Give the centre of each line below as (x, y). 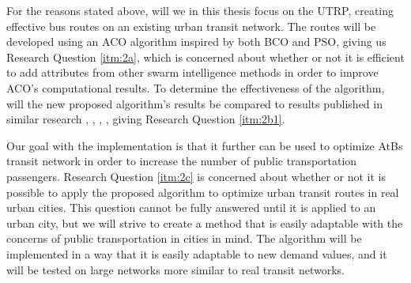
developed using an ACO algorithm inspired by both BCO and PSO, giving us (196, 42)
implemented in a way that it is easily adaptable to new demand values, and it (197, 253)
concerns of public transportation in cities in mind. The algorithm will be (184, 238)
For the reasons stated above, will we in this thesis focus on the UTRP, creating (200, 10)
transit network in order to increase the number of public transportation (182, 161)
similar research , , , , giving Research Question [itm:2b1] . (146, 119)
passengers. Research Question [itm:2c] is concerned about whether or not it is (196, 176)
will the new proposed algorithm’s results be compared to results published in (194, 103)
